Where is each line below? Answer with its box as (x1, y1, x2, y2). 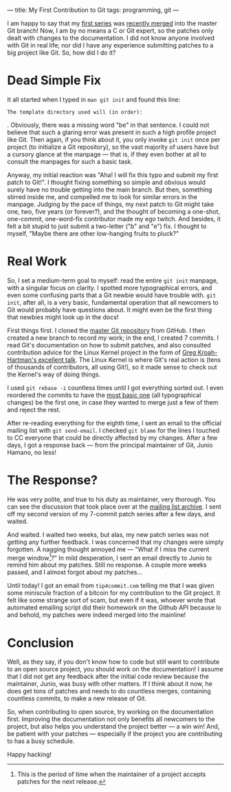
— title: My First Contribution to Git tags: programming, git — (7, 6, 179, 14)
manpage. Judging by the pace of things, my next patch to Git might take (7, 200, 214, 208)
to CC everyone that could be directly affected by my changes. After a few (7, 434, 218, 442)
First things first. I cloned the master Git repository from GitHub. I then (7, 326, 206, 334)
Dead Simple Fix (7, 72, 101, 88)
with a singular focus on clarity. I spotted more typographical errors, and (7, 283, 212, 292)
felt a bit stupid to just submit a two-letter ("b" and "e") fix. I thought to (7, 222, 207, 230)
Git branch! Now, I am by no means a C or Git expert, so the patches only (7, 27, 214, 34)
